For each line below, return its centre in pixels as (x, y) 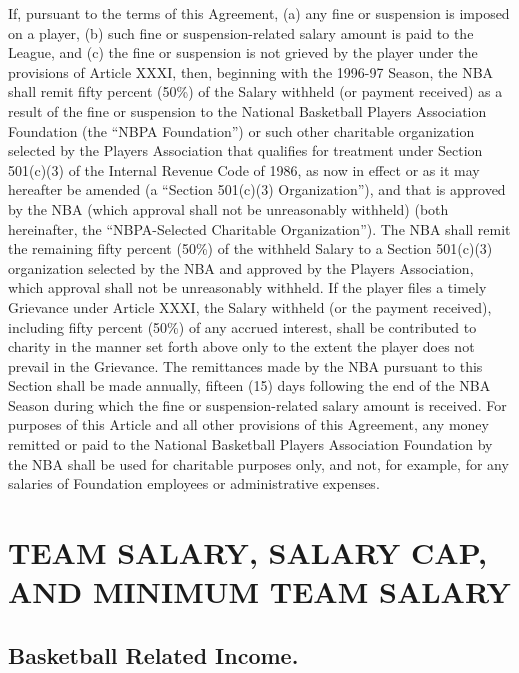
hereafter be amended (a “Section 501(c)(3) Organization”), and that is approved (257, 189)
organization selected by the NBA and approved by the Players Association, (241, 267)
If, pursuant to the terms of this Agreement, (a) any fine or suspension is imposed (259, 13)
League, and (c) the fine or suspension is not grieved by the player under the (243, 52)
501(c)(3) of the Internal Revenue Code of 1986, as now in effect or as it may (244, 169)
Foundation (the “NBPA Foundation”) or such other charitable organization (241, 130)
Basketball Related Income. (153, 654)
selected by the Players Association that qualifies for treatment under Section (245, 150)
